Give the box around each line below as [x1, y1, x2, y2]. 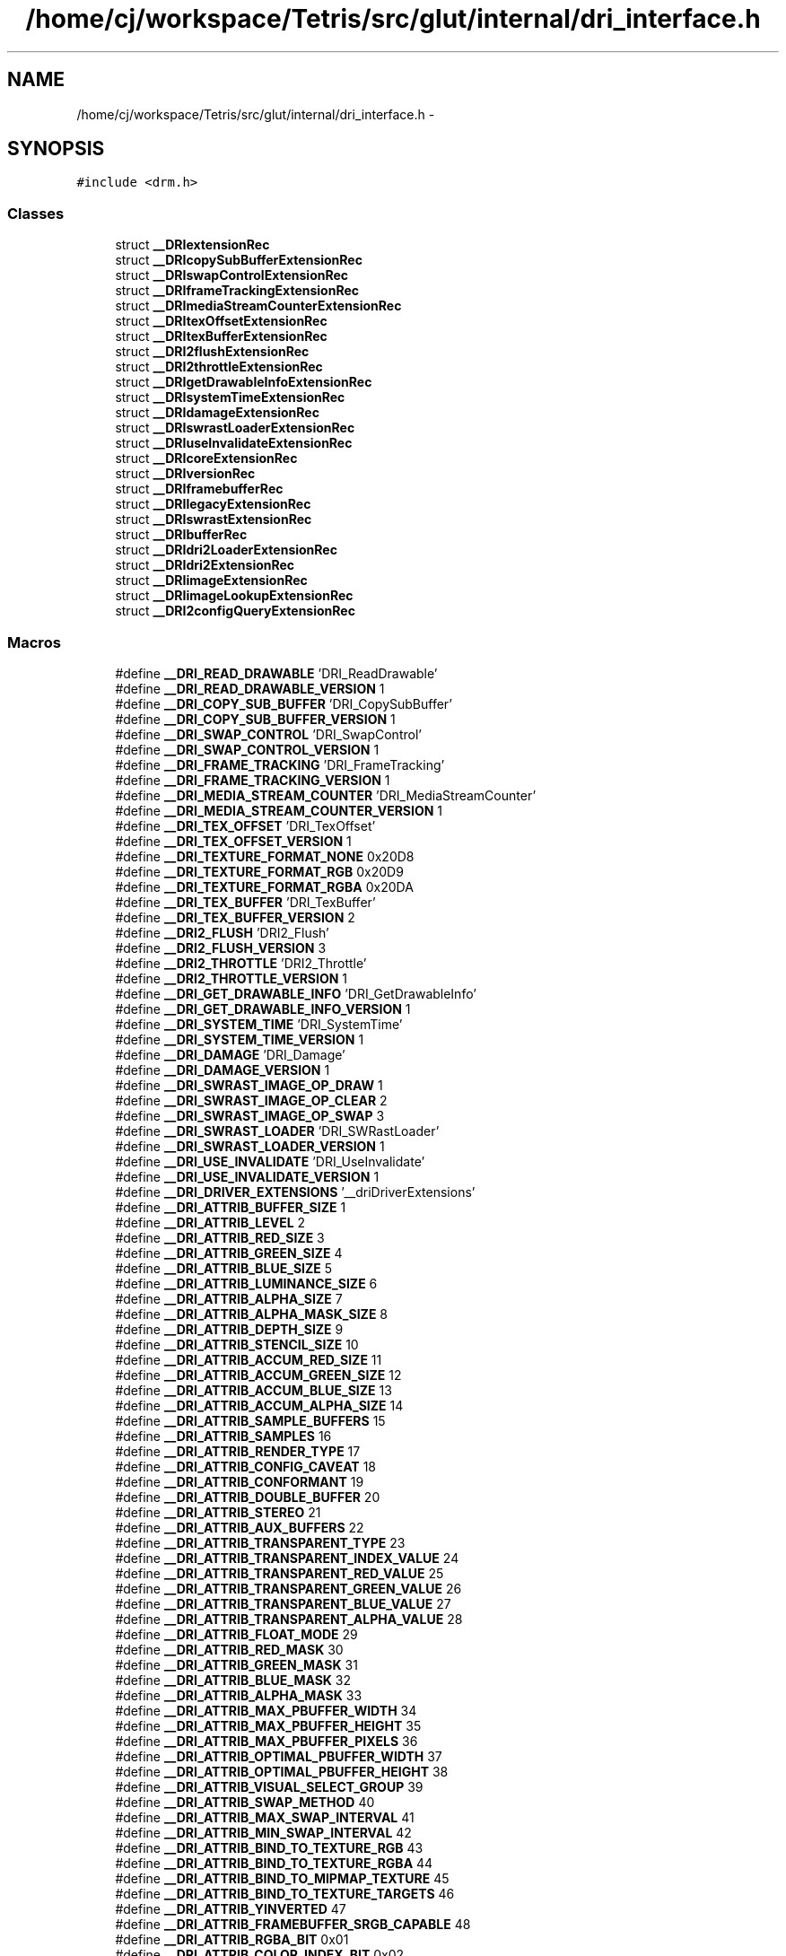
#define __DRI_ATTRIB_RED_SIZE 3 [115, 1229, 325, 1245]
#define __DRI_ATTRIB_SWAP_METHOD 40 [115, 1794, 375, 1810]
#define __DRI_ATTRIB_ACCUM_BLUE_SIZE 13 [115, 1382, 392, 1398]
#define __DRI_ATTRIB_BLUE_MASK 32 [115, 1672, 352, 1688]
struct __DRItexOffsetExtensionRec [115, 313, 327, 329]
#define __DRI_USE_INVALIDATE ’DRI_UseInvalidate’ [115, 1153, 425, 1169]
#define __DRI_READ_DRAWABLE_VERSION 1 [115, 680, 385, 696]
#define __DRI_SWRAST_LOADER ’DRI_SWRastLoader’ [115, 1122, 440, 1139]
